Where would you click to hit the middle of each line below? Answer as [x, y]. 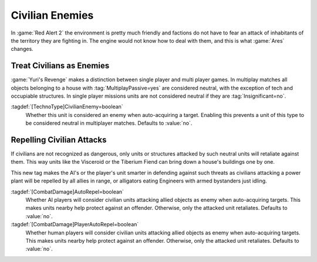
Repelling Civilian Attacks [59, 140]
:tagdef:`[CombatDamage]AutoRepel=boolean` [68, 192]
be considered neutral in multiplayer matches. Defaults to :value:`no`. [109, 123]
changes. [22, 49]
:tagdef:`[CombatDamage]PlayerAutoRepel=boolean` [75, 225]
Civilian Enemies [52, 15]
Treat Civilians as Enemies [60, 66]
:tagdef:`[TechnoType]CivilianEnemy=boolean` [67, 107]
